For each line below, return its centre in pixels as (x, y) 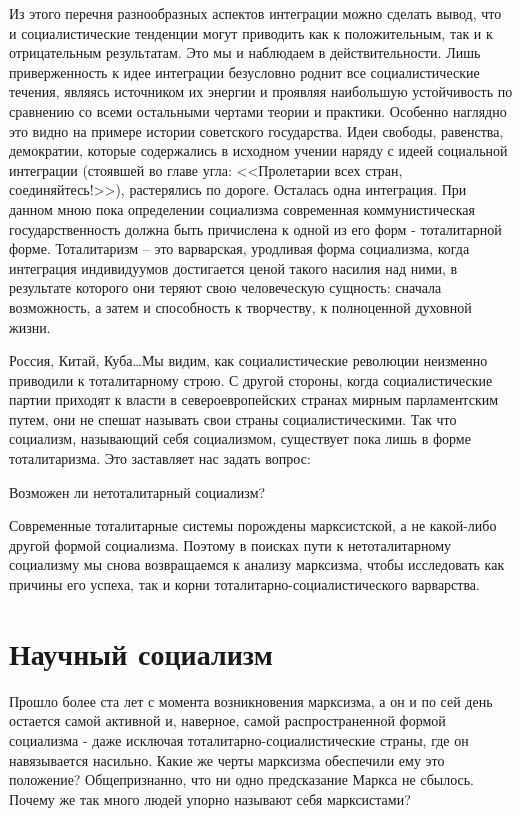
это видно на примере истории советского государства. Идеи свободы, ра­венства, (256, 130)
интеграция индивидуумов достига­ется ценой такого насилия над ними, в (233, 267)
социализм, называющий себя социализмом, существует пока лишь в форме (240, 438)
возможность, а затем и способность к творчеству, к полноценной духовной (240, 306)
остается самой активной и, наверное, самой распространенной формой (227, 720)
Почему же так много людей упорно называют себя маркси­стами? (210, 798)
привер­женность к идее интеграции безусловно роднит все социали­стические (244, 71)
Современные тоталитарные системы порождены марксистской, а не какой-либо (253, 525)
